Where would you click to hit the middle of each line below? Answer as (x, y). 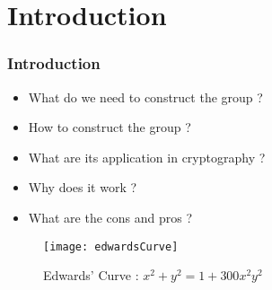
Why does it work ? (83, 187)
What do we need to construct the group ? (145, 97)
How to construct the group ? (110, 127)
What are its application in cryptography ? (147, 157)
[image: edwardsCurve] (111, 246)
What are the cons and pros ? (110, 217)
